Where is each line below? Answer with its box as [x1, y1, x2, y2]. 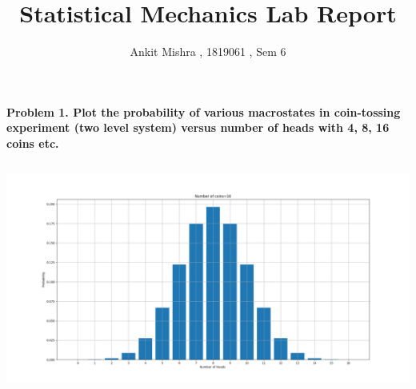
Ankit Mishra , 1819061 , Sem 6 [130, 43, 286, 60]
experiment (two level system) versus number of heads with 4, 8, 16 [6, 119, 390, 136]
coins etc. [6, 134, 59, 151]
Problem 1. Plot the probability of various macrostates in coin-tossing [6, 103, 401, 120]
